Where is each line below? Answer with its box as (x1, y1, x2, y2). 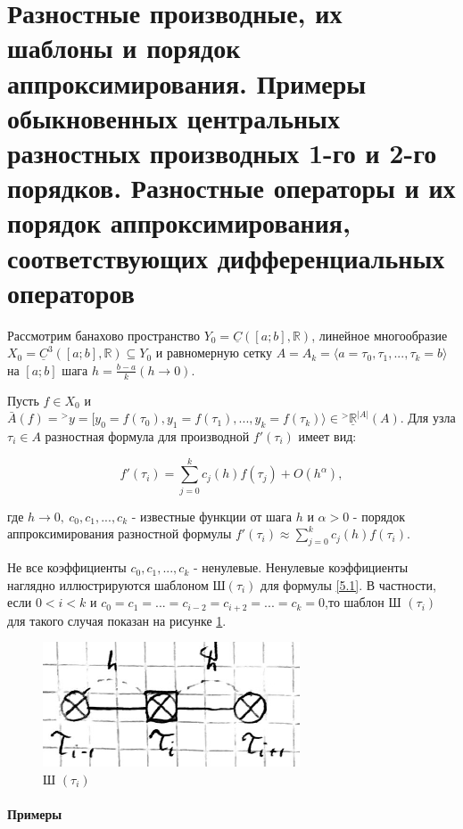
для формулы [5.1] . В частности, (260, 575, 436, 594)
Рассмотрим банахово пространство (7, 325, 200, 344)
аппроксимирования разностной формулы (7, 524, 232, 543)
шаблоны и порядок (7, 29, 241, 66)
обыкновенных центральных (7, 99, 340, 135)
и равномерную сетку (155, 343, 272, 362)
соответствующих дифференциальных (7, 239, 445, 275)
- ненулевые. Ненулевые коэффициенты (193, 558, 409, 577)
